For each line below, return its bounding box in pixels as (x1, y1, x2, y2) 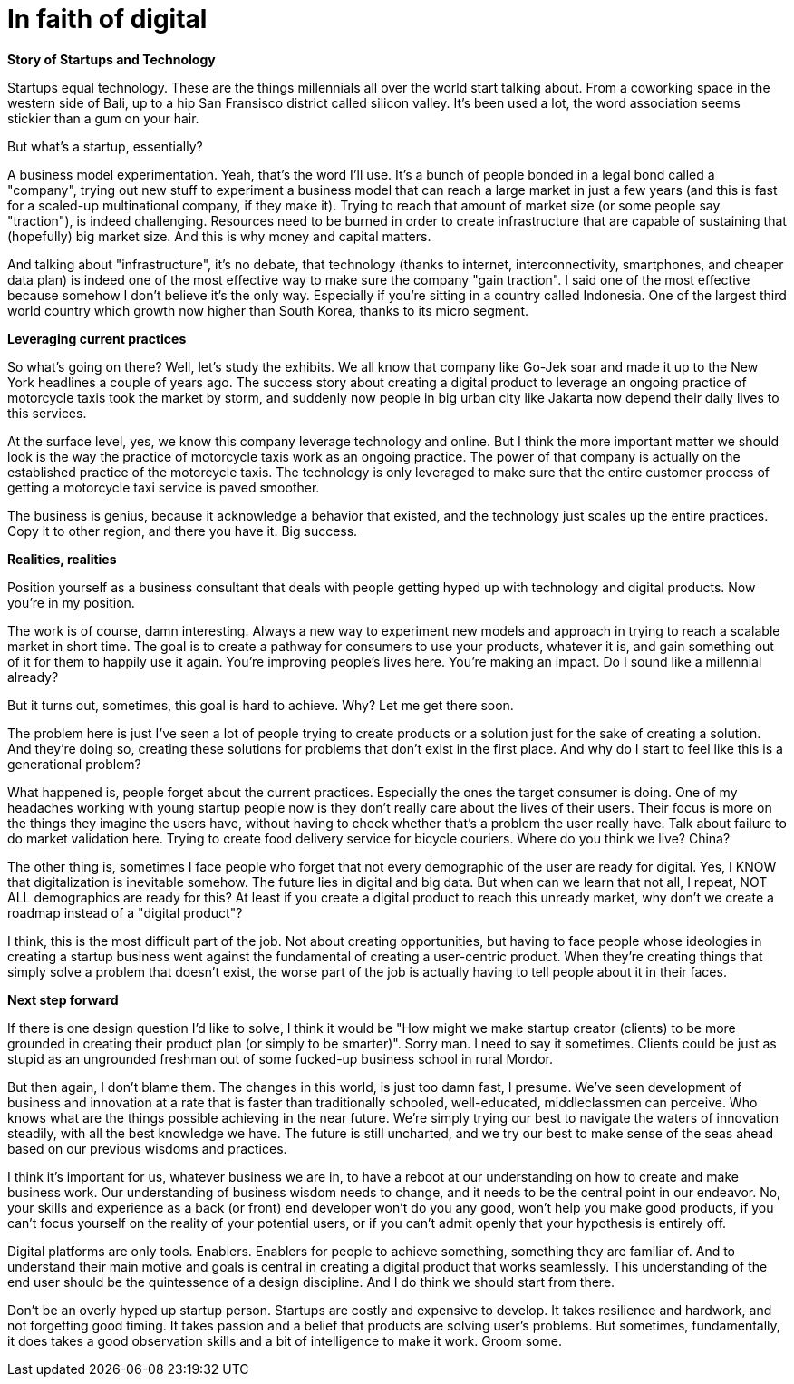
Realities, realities (7, 551, 117, 567)
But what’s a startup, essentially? (7, 138, 203, 154)
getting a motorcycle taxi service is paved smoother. (7, 479, 320, 495)
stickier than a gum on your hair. (7, 110, 199, 126)
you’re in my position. (7, 594, 135, 610)
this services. (7, 404, 87, 421)
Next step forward (7, 991, 119, 1008)
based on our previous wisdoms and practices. (7, 1140, 287, 1156)
